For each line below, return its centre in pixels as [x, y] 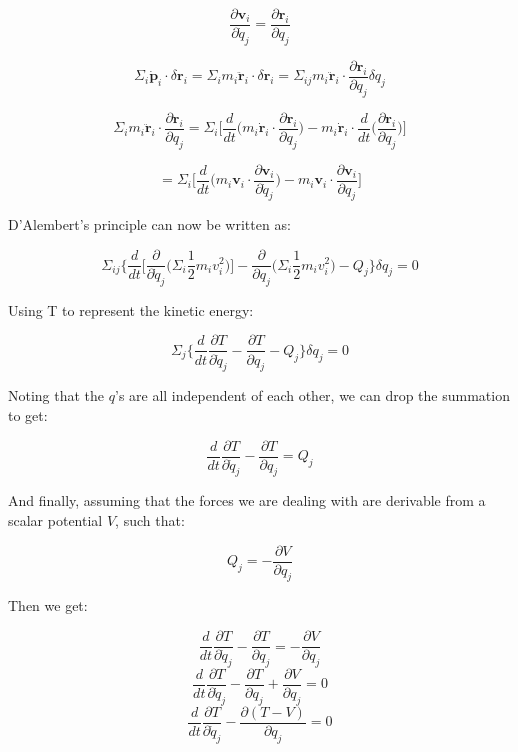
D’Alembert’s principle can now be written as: [149, 224]
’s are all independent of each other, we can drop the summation [312, 395]
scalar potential [55, 519]
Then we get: [48, 605]
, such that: [150, 519]
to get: [28, 414]
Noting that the [56, 395]
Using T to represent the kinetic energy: [131, 309]
